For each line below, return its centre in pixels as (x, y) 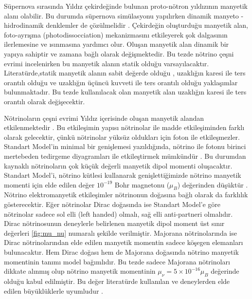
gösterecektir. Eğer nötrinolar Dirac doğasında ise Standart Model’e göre (112, 204)
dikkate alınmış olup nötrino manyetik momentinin (80, 271)
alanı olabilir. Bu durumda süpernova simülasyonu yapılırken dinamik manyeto (121, 15)
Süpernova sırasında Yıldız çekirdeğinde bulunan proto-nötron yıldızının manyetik (126, 6)
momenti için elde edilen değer (49, 184)
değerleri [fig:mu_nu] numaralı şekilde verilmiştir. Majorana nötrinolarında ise (120, 233)
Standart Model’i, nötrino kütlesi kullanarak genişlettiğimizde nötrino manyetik (123, 175)
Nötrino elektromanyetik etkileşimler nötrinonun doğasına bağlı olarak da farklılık (126, 195)
